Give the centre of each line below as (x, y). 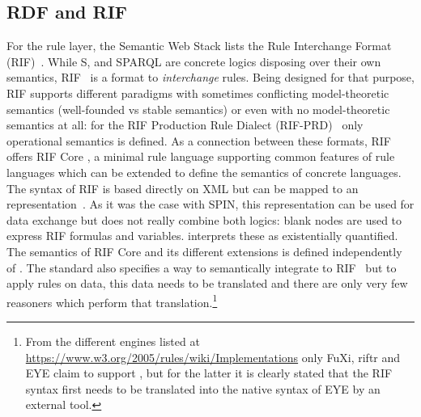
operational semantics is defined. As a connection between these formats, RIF (199, 140)
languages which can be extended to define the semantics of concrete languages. (204, 172)
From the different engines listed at (113, 341)
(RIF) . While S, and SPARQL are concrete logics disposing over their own (194, 61)
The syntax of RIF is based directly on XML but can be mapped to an (183, 188)
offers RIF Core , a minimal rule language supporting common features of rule (201, 156)
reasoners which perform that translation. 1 (112, 301)
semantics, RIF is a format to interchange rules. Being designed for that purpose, (210, 77)
